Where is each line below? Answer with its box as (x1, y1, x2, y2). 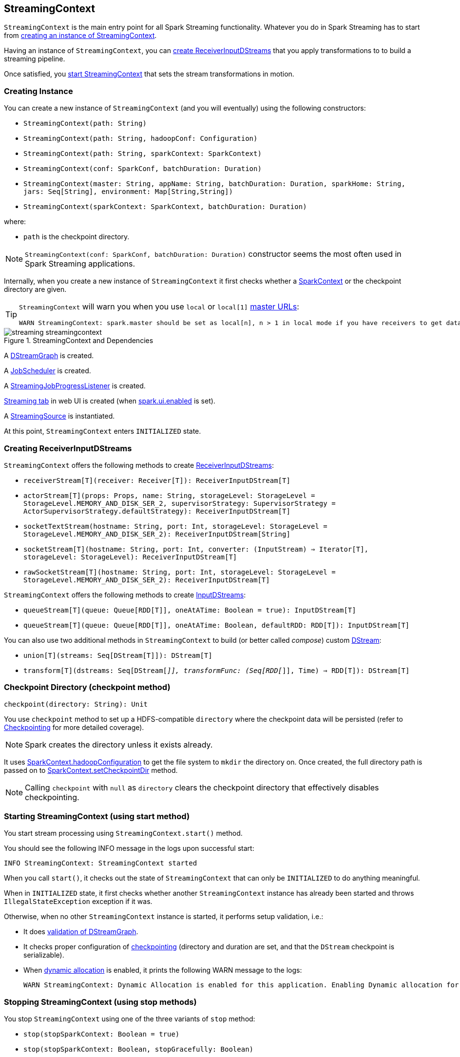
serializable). (23, 951, 64, 960)
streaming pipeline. (4, 55, 65, 63)
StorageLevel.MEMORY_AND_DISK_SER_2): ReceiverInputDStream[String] (23, 530, 290, 538)
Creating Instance (4, 86, 73, 96)
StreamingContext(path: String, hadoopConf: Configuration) (23, 135, 258, 143)
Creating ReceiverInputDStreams (4, 443, 132, 453)
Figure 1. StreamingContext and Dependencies (4, 336, 153, 345)
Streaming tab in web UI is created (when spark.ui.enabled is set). (4, 397, 215, 405)
